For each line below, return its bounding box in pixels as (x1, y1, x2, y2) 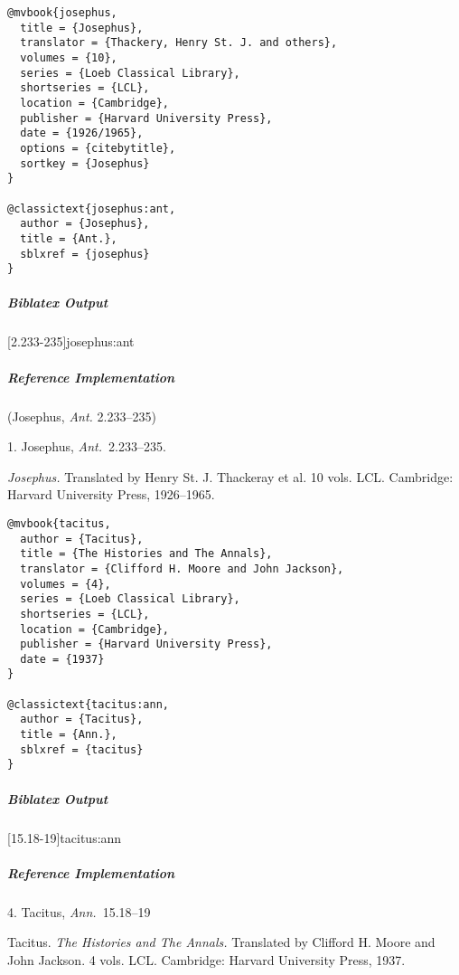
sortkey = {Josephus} (20, 156, 150, 170)
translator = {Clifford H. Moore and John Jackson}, (20, 562, 344, 575)
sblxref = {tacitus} (20, 743, 144, 756)
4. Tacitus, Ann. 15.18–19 (7, 902, 151, 921)
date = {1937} (20, 652, 105, 666)
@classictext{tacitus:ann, (7, 697, 169, 711)
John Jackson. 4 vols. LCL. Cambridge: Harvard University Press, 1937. (7, 950, 406, 969)
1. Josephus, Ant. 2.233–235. (7, 437, 166, 456)
